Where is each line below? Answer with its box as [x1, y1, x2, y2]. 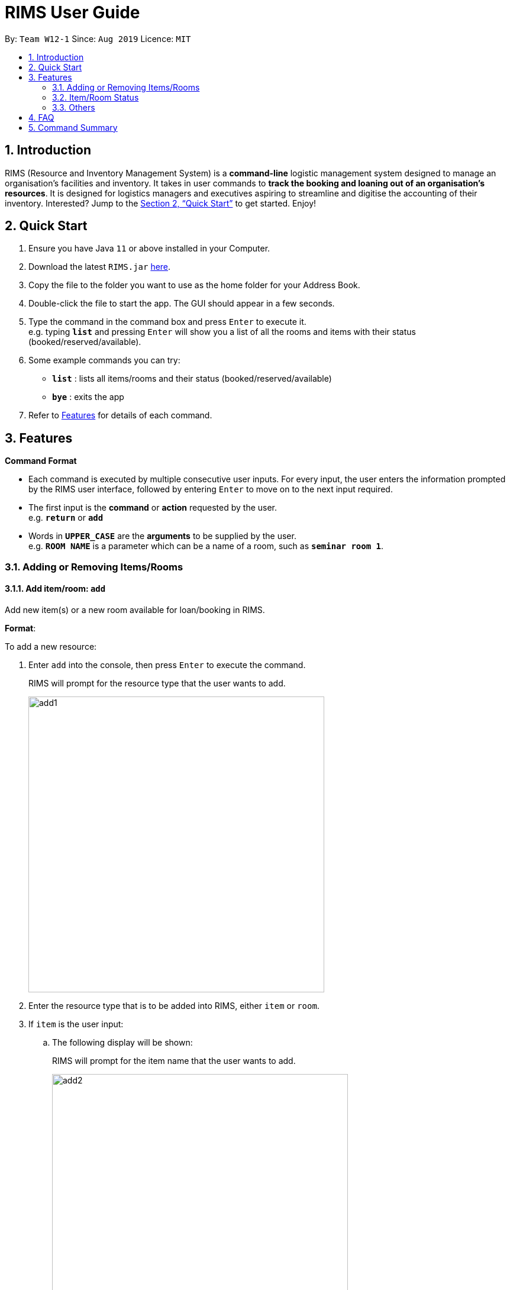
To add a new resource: [5, 641, 97, 652]
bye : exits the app [52, 392, 124, 402]
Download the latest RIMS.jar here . [28, 262, 171, 272]
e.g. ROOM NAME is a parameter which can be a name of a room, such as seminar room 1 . [28, 541, 384, 552]
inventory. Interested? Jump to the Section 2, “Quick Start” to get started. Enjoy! [5, 198, 317, 208]
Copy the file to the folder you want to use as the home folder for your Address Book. [28, 280, 360, 291]
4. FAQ [28, 112, 54, 122]
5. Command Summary [28, 122, 118, 133]
